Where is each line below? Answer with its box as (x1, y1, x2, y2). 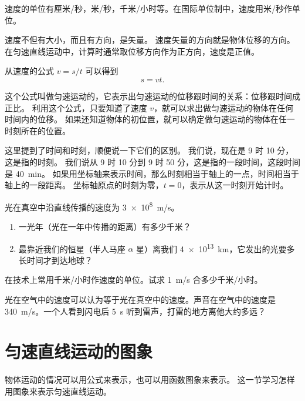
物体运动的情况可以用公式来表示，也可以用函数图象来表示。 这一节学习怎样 (5, 373, 295, 386)
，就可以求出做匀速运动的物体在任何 (154, 101, 294, 113)
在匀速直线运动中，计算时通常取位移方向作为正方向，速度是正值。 (5, 45, 259, 57)
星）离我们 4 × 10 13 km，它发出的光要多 (136, 240, 295, 255)
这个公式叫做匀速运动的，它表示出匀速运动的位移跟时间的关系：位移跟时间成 (5, 89, 300, 102)
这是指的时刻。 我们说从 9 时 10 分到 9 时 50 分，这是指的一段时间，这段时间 (5, 155, 300, 168)
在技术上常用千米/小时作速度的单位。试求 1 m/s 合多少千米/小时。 (5, 273, 263, 286)
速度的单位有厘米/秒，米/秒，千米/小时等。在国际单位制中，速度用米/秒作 (5, 2, 292, 14)
